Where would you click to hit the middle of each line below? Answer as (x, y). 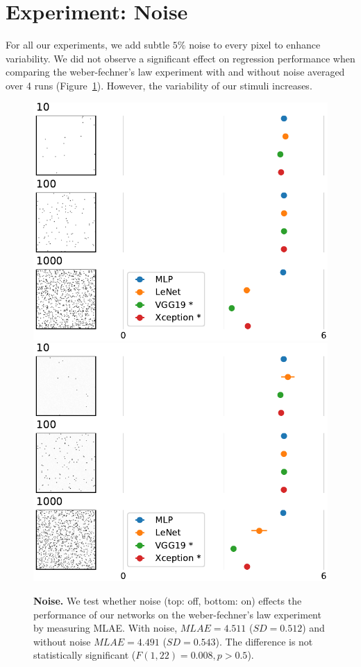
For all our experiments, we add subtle (88, 45)
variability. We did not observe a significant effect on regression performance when (180, 58)
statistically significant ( (85, 655)
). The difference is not (264, 641)
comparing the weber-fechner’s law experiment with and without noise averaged (175, 72)
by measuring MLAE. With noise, (106, 628)
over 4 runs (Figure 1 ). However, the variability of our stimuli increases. (159, 85)
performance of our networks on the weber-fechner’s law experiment (177, 614)
